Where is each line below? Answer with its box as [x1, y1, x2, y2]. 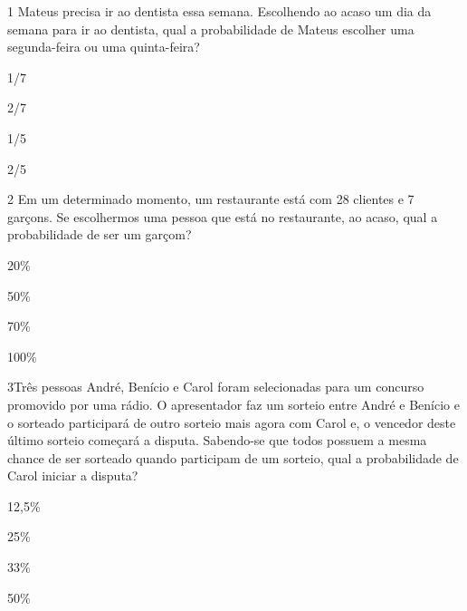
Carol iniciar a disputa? [7, 466, 138, 485]
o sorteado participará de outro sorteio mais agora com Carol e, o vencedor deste [7, 412, 456, 432]
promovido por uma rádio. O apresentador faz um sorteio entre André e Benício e [7, 394, 460, 413]
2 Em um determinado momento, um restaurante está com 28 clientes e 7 [7, 189, 415, 209]
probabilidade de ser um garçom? [7, 225, 192, 244]
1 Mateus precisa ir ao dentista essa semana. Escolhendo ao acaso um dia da [7, 2, 432, 20]
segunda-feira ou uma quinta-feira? [7, 37, 200, 56]
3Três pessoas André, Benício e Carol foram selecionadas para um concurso [7, 377, 424, 396]
